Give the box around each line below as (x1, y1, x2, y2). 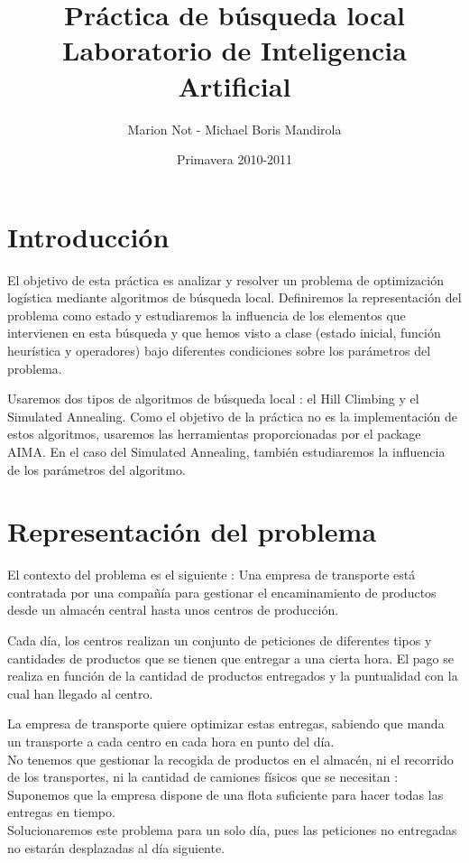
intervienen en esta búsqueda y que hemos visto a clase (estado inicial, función (7, 323, 441, 342)
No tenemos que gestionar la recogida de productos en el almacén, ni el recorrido (7, 749, 454, 768)
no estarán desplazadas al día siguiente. (7, 838, 225, 857)
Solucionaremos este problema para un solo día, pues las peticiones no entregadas (7, 821, 457, 839)
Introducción (7, 218, 170, 255)
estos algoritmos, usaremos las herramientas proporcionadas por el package (7, 424, 421, 443)
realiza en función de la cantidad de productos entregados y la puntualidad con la (7, 666, 458, 685)
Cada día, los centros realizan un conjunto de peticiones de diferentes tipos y (7, 631, 432, 650)
